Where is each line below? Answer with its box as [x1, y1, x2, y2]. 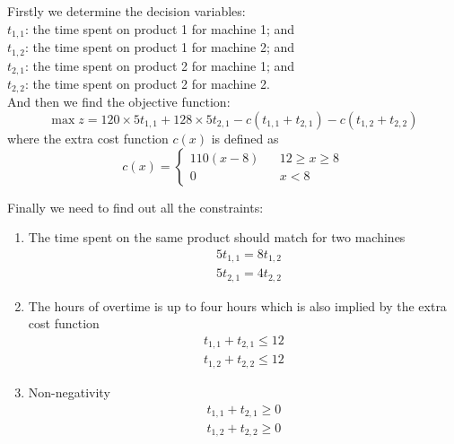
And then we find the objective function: [7, 92, 231, 111]
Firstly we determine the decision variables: [7, 2, 246, 20]
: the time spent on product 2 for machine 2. [25, 74, 270, 92]
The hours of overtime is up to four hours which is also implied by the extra [28, 296, 447, 315]
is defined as [211, 129, 279, 147]
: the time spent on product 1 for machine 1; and [25, 19, 295, 38]
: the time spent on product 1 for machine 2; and [25, 38, 295, 57]
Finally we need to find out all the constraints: [7, 197, 264, 216]
